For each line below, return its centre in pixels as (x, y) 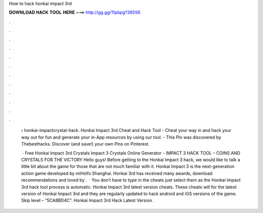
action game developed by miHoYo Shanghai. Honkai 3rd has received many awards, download (117, 173)
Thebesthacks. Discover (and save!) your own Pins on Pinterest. (85, 144)
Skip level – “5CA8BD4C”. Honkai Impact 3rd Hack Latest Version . (88, 200)
